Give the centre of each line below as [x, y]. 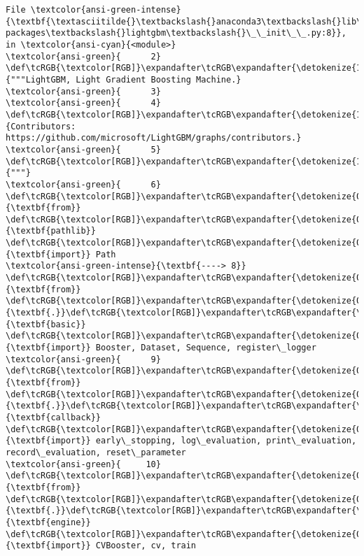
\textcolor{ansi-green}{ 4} [83, 103]
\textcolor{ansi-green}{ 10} [83, 464]
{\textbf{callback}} [54, 417]
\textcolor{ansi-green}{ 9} [83, 359]
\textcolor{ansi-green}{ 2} [83, 56]
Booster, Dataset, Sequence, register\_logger [206, 348]
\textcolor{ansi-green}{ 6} [83, 184]
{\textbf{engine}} [48, 522]
